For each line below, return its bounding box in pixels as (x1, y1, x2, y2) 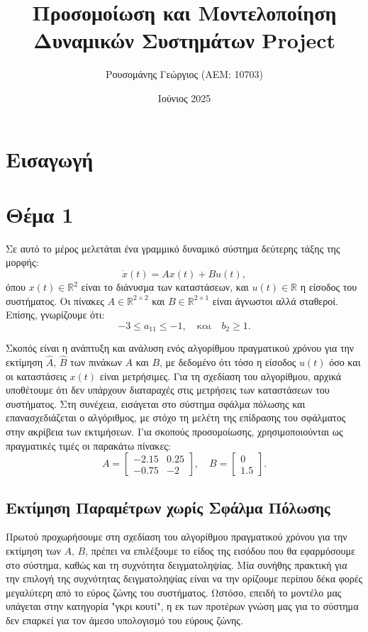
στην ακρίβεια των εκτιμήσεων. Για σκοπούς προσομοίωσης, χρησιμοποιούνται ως (6, 424, 343, 439)
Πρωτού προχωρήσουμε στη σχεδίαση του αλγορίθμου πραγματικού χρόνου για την (6, 529, 347, 544)
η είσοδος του (300, 279, 357, 294)
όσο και (329, 355, 361, 370)
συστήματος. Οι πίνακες (6, 293, 104, 308)
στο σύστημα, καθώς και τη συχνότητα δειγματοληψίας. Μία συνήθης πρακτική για (6, 557, 347, 572)
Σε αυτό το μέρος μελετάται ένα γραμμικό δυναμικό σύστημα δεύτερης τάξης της (6, 240, 340, 255)
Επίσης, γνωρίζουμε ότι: (6, 307, 105, 322)
